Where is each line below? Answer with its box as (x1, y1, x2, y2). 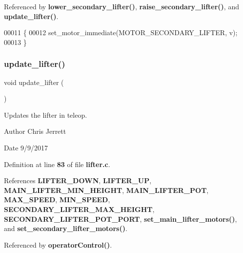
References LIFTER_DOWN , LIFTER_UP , (4, 175, 152, 186)
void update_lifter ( (4, 77, 64, 87)
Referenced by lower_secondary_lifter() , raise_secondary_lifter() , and (4, 1, 239, 11)
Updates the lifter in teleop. (4, 109, 87, 120)
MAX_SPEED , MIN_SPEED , (4, 194, 110, 205)
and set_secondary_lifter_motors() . (4, 223, 127, 233)
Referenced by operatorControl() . (4, 239, 112, 250)
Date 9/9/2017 (4, 142, 48, 152)
